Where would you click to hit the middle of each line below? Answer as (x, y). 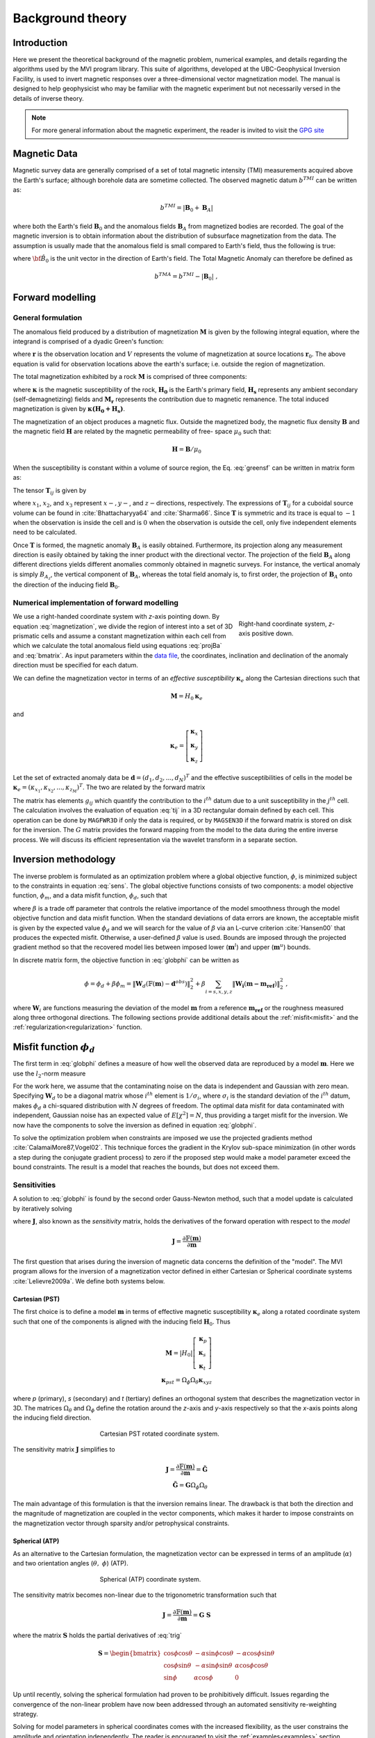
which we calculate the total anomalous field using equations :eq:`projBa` (117, 646)
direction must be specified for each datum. (75, 665)
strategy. (25, 1714)
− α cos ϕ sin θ (255, 1654)
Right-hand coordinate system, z (285, 624)
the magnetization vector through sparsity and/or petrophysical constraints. (121, 1523)
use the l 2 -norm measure (49, 1074)
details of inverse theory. (49, 98)
